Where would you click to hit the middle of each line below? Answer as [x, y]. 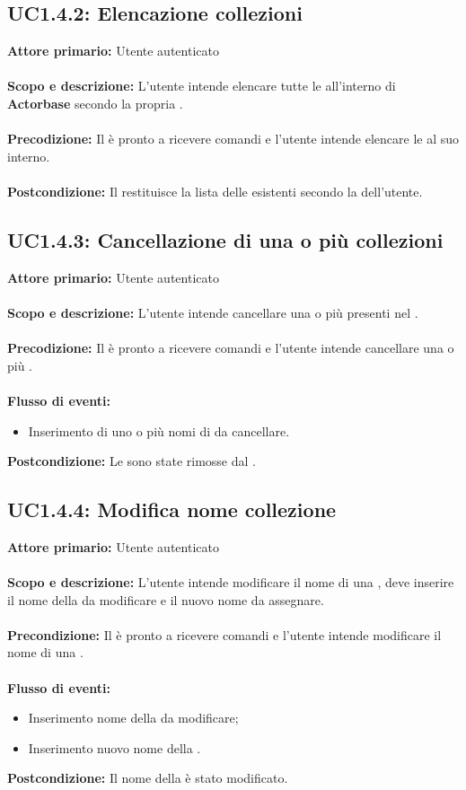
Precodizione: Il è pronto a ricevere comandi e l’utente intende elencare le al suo [233, 139]
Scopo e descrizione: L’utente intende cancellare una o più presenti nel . [213, 312]
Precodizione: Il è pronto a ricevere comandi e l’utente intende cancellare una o [231, 348]
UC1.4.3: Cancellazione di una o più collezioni [225, 239]
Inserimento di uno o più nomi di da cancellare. [159, 430]
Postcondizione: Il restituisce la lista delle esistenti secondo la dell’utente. [215, 191]
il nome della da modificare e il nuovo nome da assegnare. [166, 599]
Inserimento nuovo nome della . [114, 747]
